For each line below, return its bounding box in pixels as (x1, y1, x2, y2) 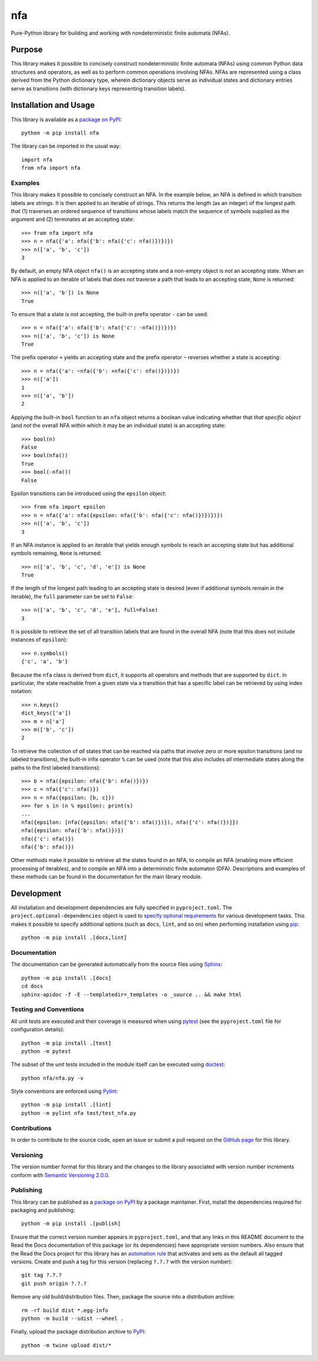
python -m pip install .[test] (21, 1039, 112, 1047)
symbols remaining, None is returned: (11, 549, 102, 557)
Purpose (11, 45, 43, 55)
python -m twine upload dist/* (21, 1342, 112, 1349)
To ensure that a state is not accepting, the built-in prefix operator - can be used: (11, 310, 208, 317)
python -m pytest (21, 1048, 71, 1054)
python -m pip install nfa (21, 130, 100, 136)
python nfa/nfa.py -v (21, 1075, 84, 1081)
